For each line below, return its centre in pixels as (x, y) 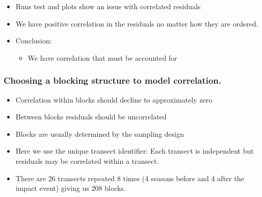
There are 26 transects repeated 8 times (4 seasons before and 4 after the (130, 178)
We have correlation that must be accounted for (102, 57)
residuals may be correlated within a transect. (87, 161)
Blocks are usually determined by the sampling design (100, 133)
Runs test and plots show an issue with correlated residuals (108, 6)
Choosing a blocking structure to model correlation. (113, 80)
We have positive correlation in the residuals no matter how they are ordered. (137, 23)
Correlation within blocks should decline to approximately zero (114, 99)
